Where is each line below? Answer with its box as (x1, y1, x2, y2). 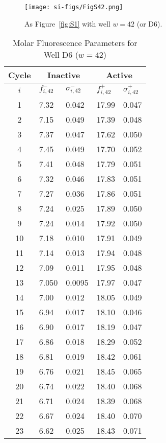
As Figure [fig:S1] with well (24, 18, 110, 29)
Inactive (47, 69, 80, 81)
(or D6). (136, 18, 162, 29)
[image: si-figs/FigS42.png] (24, 4, 123, 11)
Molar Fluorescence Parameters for (13, 37, 137, 49)
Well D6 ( (43, 49, 78, 61)
